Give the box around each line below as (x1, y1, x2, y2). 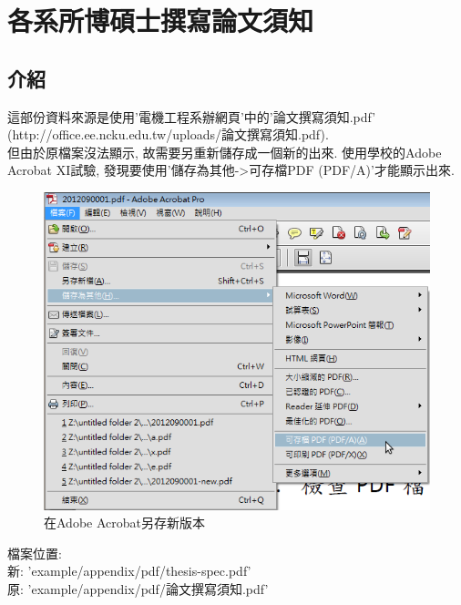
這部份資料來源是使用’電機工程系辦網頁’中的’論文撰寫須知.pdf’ (7, 107, 376, 126)
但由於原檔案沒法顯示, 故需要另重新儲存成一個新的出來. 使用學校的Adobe (7, 142, 442, 161)
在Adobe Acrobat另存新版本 (44, 513, 205, 532)
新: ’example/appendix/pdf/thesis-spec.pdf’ (7, 561, 251, 580)
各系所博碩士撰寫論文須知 (7, 2, 314, 39)
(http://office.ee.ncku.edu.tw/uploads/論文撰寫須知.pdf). (7, 125, 329, 144)
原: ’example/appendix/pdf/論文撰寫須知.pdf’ (7, 579, 269, 598)
